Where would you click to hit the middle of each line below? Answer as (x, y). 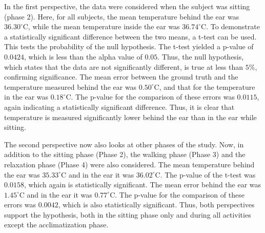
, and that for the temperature (207, 86)
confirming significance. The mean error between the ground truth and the (121, 77)
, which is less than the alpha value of (83, 56)
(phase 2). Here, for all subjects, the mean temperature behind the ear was (122, 16)
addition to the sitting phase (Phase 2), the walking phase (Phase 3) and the (125, 154)
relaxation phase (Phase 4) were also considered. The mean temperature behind (129, 164)
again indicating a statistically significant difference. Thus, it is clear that (119, 106)
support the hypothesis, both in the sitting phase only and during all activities (128, 214)
